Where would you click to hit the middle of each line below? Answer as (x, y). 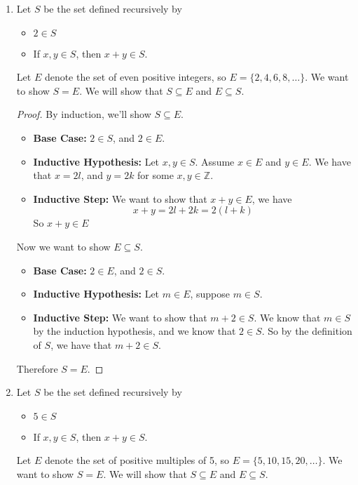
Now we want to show (63, 246)
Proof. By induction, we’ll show (84, 114)
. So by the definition (307, 331)
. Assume (215, 161)
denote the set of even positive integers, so (135, 77)
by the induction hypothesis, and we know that (135, 331)
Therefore (37, 368)
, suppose (210, 294)
